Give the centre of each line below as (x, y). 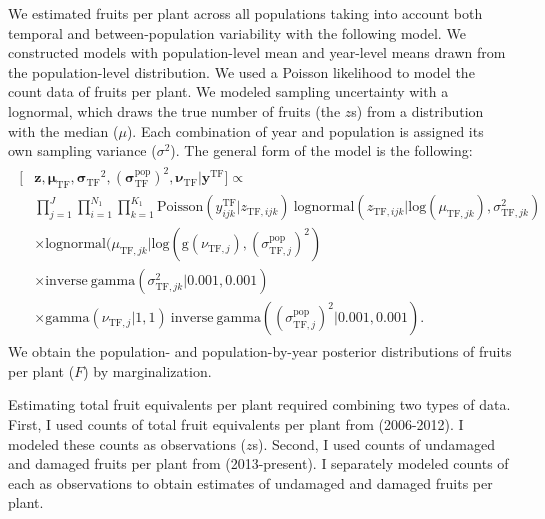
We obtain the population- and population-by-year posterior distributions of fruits (260, 351)
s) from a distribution (417, 110)
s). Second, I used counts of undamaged (374, 443)
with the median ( (63, 130)
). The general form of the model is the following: (321, 150)
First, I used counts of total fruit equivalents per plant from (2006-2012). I (236, 424)
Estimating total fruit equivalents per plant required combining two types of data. (259, 404)
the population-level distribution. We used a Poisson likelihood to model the (241, 71)
